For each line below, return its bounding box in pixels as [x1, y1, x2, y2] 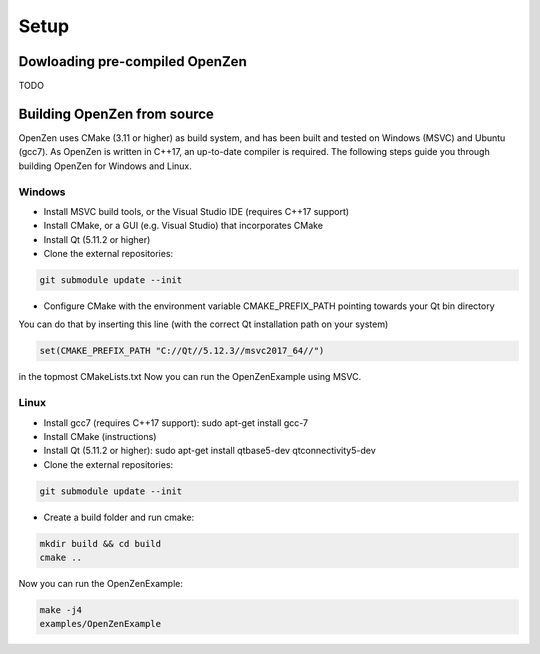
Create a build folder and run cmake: [43, 511, 195, 523]
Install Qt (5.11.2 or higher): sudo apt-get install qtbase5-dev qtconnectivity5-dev [43, 445, 376, 457]
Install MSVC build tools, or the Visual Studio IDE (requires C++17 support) [43, 205, 350, 217]
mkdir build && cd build [39, 538, 162, 549]
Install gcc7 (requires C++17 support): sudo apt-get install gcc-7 [43, 416, 309, 429]
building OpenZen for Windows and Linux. [18, 160, 192, 172]
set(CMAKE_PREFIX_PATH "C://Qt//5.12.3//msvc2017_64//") [39, 345, 325, 357]
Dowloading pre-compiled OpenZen [18, 53, 247, 70]
